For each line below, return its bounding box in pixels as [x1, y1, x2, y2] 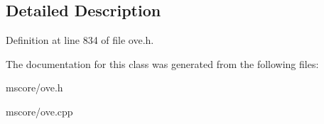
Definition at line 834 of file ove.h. [6, 33, 154, 47]
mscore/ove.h [6, 80, 63, 95]
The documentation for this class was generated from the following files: [6, 56, 319, 71]
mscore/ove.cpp [6, 103, 73, 118]
